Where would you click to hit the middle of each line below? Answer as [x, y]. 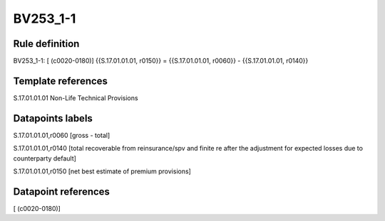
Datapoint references [62, 192]
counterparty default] [45, 158]
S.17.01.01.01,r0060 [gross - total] [62, 135]
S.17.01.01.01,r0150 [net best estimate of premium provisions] [102, 171]
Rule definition [46, 44]
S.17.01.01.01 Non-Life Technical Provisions [76, 98]
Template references [61, 81]
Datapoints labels [53, 118]
